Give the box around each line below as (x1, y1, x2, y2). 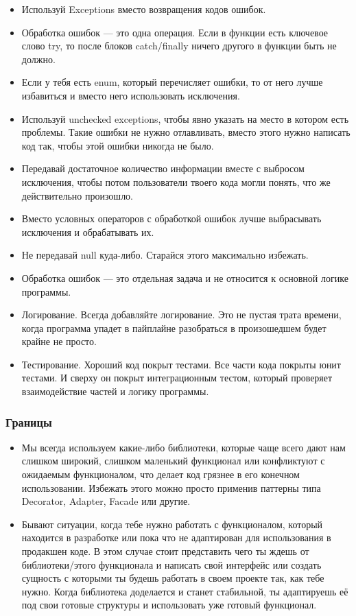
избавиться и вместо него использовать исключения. (21, 88, 240, 102)
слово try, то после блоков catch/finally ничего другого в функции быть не (21, 38, 337, 53)
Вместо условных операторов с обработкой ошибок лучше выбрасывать (21, 211, 322, 226)
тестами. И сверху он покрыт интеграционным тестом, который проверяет (21, 370, 333, 385)
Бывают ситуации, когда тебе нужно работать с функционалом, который (21, 517, 323, 531)
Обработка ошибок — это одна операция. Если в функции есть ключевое (21, 25, 329, 39)
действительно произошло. (21, 188, 134, 202)
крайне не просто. (21, 334, 97, 348)
